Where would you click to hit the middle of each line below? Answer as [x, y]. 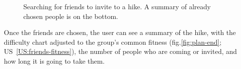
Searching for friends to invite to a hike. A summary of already [117, 6]
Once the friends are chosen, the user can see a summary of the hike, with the [120, 32]
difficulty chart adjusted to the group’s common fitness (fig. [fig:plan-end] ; [113, 42]
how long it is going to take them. [54, 60]
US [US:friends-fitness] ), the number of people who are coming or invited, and [120, 51]
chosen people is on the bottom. [71, 16]
